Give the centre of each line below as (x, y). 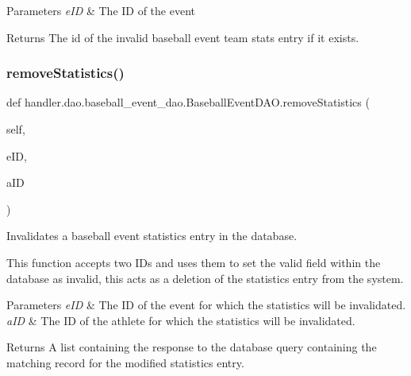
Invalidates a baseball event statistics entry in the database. (152, 236)
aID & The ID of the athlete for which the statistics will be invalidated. (181, 320)
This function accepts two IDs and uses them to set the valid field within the (194, 262)
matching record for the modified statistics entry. (125, 362)
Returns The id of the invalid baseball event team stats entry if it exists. (183, 37)
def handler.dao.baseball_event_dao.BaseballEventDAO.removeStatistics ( (188, 102)
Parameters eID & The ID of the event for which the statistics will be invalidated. (206, 305)
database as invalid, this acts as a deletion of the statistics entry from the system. (205, 278)
